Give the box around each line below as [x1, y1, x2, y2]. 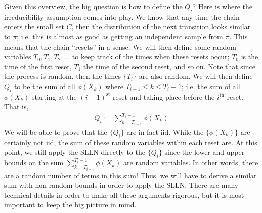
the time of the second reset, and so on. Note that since [83, 61, 255, 71]
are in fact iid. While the [126, 126, 204, 137]
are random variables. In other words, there [123, 157, 258, 168]
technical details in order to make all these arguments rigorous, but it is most [4, 189, 244, 200]
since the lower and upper [164, 147, 245, 157]
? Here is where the [192, 1, 252, 11]
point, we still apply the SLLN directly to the [4, 147, 145, 157]
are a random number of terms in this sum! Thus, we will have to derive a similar [4, 169, 257, 180]
